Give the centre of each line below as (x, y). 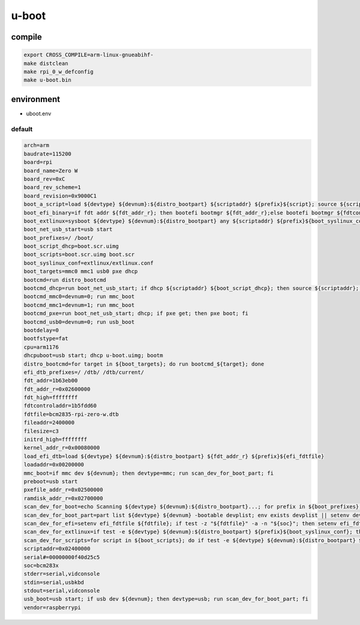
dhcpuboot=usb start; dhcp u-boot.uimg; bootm (93, 355)
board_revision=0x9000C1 (60, 196)
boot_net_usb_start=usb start (68, 229)
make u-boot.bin (48, 80)
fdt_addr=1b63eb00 (51, 381)
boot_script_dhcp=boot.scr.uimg (71, 246)
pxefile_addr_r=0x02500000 (63, 490)
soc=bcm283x (41, 565)
